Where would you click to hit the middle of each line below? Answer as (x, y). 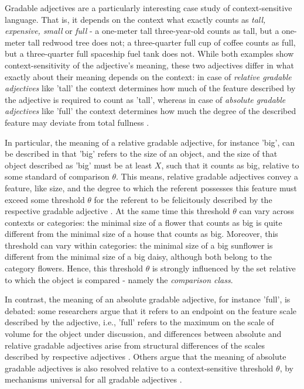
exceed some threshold (45, 199)
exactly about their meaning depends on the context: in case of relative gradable (148, 76)
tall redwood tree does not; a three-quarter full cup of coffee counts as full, (162, 42)
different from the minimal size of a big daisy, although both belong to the (139, 257)
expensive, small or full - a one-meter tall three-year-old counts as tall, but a (142, 31)
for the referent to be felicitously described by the (183, 199)
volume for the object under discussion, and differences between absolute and (143, 334)
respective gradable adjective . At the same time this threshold (117, 211)
